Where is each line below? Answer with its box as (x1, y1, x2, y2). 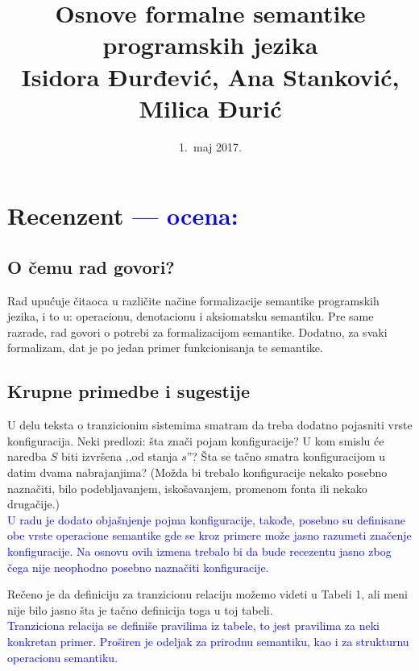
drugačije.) (7, 495, 60, 512)
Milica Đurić (139, 91, 282, 124)
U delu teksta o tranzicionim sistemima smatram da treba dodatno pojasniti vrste (7, 416, 413, 433)
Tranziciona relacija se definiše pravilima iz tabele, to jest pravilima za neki (7, 617, 380, 634)
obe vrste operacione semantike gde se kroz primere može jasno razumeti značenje (7, 527, 412, 544)
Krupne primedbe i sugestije (7, 379, 251, 404)
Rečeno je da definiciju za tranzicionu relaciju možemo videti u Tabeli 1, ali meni (7, 586, 408, 603)
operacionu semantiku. (7, 648, 118, 665)
